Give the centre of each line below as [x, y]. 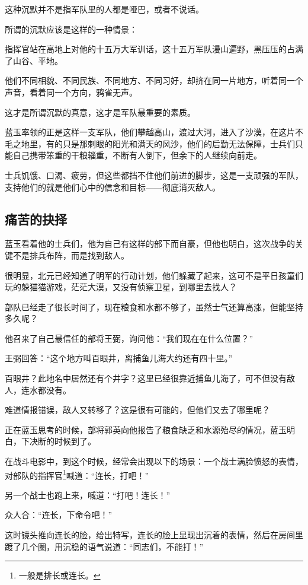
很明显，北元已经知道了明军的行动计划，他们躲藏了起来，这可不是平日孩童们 [154, 275]
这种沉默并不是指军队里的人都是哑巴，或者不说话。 [104, 9]
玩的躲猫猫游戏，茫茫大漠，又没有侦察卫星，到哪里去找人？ [121, 287]
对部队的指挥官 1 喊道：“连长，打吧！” [77, 474]
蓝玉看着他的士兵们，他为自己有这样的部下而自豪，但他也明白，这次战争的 [150, 244]
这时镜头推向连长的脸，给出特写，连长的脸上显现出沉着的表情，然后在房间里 [154, 535]
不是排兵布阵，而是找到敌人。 [71, 255]
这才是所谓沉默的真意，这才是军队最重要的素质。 [100, 112]
